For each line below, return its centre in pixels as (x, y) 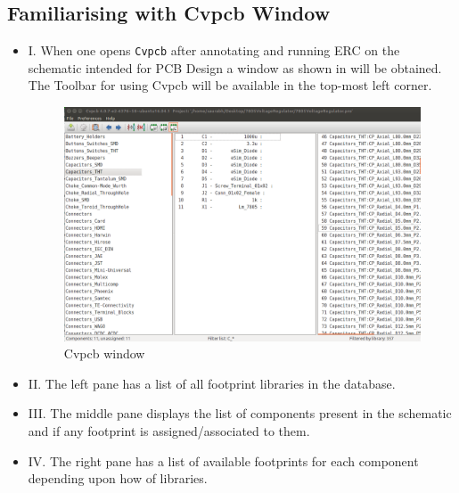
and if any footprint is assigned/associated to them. (169, 431)
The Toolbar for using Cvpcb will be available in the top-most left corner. (230, 85)
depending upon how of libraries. (118, 478)
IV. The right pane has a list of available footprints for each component (223, 460)
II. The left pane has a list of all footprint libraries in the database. (212, 383)
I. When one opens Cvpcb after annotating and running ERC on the (214, 50)
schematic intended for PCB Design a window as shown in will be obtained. (235, 67)
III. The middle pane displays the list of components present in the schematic (240, 413)
